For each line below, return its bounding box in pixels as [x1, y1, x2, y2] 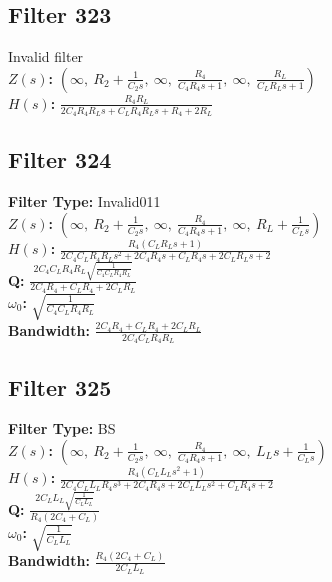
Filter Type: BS [8, 418, 116, 439]
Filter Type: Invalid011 [8, 191, 161, 212]
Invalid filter [8, 46, 84, 67]
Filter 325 [8, 371, 112, 402]
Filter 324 [8, 144, 112, 175]
